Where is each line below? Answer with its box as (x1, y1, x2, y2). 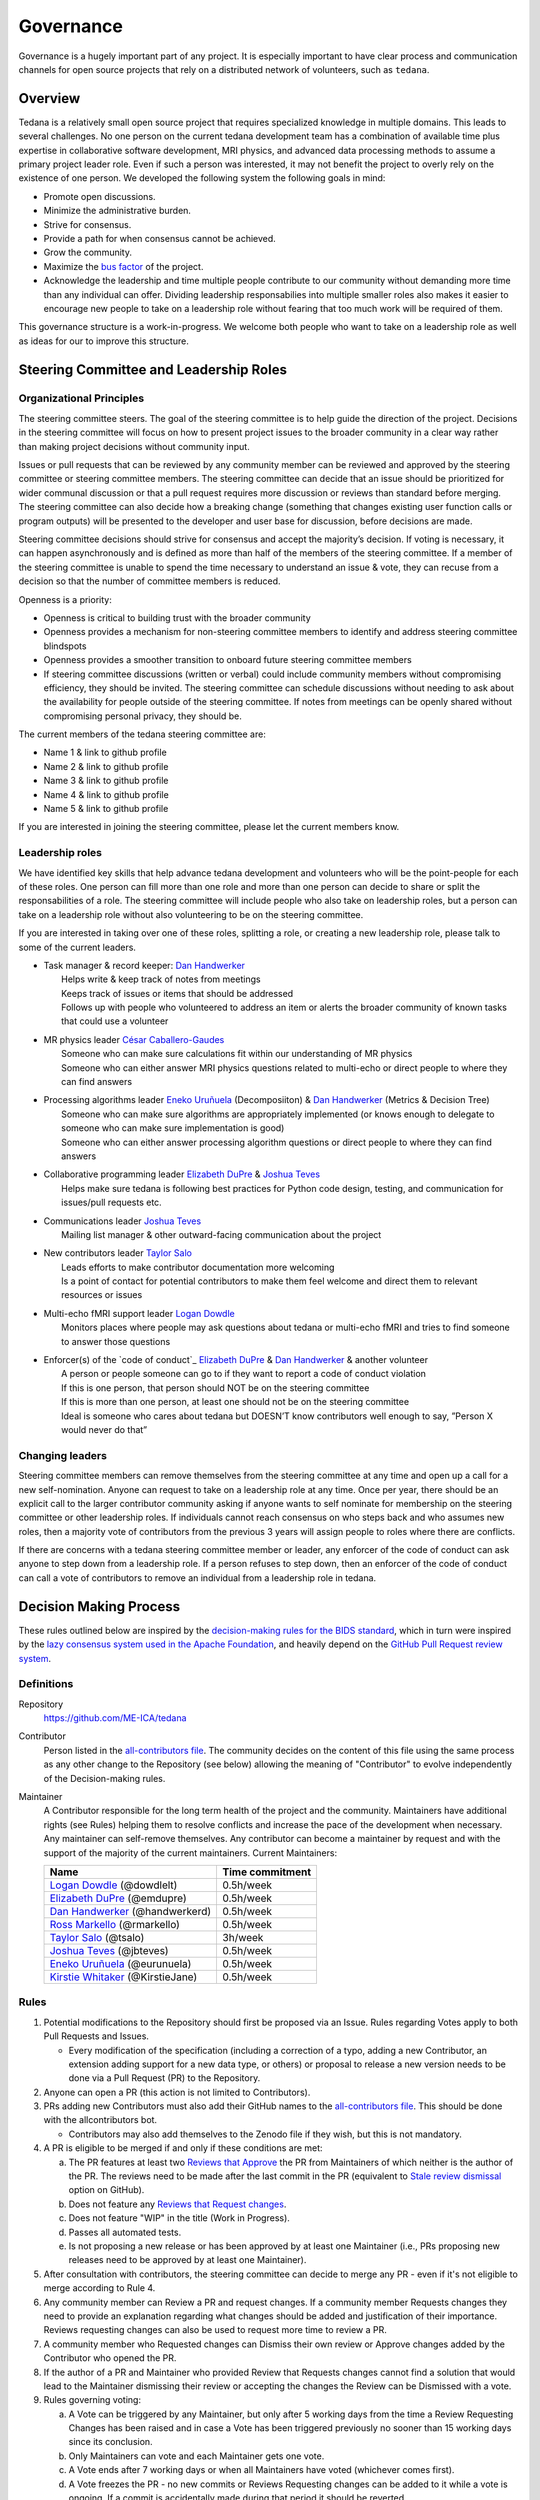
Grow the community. (43, 246, 132, 259)
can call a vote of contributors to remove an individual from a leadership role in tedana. (18, 1571, 377, 1584)
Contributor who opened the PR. (43, 2352, 177, 2364)
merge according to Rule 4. (43, 2282, 156, 2294)
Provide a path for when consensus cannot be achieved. (43, 232, 277, 244)
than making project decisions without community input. (18, 440, 250, 452)
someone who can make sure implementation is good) (61, 1122, 285, 1134)
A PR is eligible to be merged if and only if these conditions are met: (43, 2142, 324, 2154)
